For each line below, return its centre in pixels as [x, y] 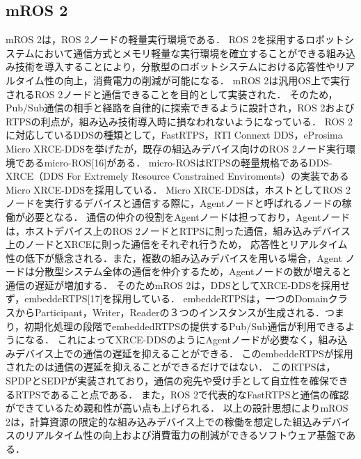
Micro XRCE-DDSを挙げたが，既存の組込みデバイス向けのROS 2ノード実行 [176, 148]
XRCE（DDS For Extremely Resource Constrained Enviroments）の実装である [177, 176]
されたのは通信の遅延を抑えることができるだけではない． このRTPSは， [171, 367]
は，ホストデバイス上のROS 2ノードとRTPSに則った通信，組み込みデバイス [178, 230]
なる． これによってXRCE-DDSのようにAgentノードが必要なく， [171, 340]
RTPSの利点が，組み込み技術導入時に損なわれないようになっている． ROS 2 [179, 121]
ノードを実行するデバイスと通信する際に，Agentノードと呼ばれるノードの [174, 203]
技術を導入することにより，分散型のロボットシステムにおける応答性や [175, 67]
